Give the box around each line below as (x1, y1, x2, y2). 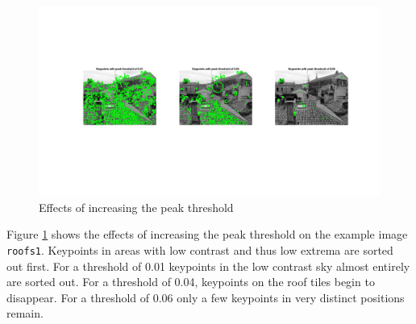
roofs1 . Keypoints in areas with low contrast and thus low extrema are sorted (6, 241, 393, 258)
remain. (6, 305, 44, 322)
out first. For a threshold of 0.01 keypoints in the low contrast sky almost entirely (6, 257, 410, 274)
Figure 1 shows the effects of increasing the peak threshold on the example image (6, 226, 408, 243)
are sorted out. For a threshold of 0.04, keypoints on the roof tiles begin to (6, 273, 375, 290)
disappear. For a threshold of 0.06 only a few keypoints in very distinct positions (6, 289, 405, 305)
